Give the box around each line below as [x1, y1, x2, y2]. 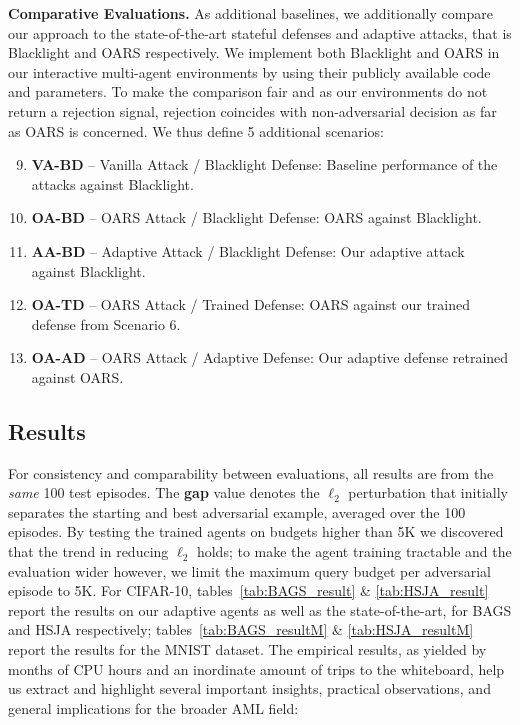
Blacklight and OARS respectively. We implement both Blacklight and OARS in [8, 42, 500, 63]
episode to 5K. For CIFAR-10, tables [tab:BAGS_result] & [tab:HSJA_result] [8, 580, 489, 601]
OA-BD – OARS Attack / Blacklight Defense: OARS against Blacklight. [31, 207, 482, 228]
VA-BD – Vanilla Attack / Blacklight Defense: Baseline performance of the [31, 154, 498, 175]
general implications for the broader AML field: [8, 697, 299, 718]
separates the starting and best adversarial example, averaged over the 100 [8, 501, 466, 522]
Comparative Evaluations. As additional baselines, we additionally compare [8, 3, 493, 23]
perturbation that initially [348, 482, 508, 503]
